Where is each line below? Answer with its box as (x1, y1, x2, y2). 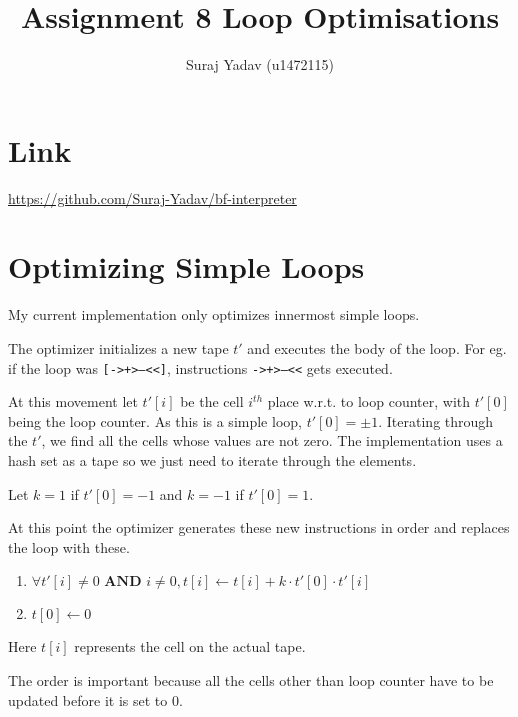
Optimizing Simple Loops (8, 246, 365, 287)
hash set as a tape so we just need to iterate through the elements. (8, 450, 417, 470)
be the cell (180, 391, 244, 412)
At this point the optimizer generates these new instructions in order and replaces (8, 517, 510, 538)
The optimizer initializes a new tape (8, 337, 229, 358)
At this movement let (8, 391, 138, 412)
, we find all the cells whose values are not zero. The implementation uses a (41, 430, 503, 451)
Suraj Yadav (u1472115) (186, 54, 334, 75)
